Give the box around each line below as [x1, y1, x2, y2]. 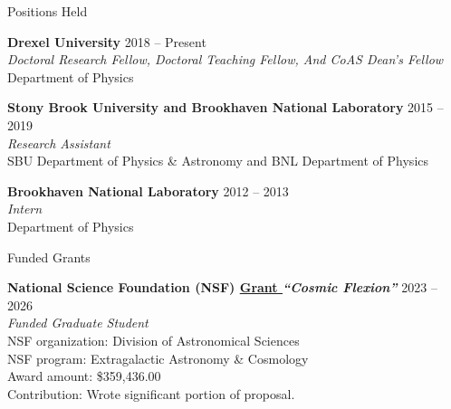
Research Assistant [7, 133, 110, 152]
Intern [7, 199, 43, 218]
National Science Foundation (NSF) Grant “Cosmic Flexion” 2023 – [7, 278, 437, 297]
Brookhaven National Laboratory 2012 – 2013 [7, 181, 289, 200]
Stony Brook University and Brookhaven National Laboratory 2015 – [7, 98, 444, 117]
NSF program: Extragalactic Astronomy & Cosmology [7, 348, 309, 367]
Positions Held [7, 2, 88, 20]
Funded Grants [7, 247, 91, 266]
